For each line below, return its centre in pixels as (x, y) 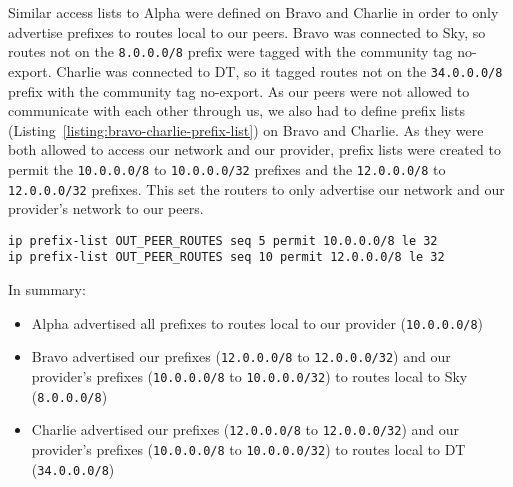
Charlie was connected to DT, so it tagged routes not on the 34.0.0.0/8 (279, 70)
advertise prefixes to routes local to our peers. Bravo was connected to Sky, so (247, 31)
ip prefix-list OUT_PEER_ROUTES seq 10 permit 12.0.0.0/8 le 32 (226, 257)
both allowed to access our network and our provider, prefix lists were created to (254, 149)
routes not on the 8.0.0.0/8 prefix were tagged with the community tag (230, 51)
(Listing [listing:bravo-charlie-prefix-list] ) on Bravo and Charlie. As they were (246, 129)
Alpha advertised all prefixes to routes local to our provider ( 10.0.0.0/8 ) (257, 322)
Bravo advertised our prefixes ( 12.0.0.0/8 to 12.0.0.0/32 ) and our (241, 356)
